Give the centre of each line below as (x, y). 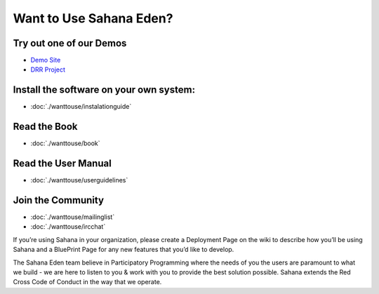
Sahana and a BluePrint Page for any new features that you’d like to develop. (124, 250)
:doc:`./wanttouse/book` (66, 143)
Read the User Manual (62, 164)
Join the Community (59, 200)
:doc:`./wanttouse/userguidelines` (79, 180)
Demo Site (46, 60)
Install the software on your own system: (104, 90)
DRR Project (48, 69)
